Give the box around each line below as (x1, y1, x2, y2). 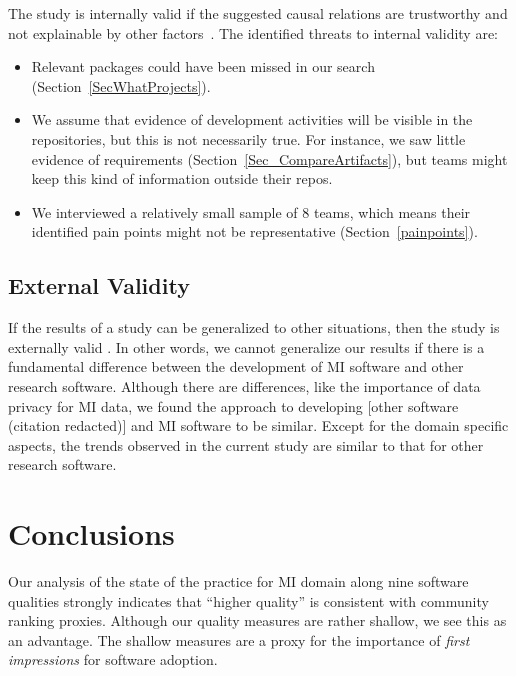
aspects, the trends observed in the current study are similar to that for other (8, 434, 484, 455)
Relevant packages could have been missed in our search (31, 56, 375, 77)
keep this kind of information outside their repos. (31, 168, 333, 189)
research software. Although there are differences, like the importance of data (8, 375, 481, 396)
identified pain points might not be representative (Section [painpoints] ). (31, 221, 478, 242)
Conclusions (8, 513, 175, 554)
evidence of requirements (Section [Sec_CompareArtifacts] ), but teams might (31, 148, 508, 169)
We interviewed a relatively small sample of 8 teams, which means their (31, 201, 471, 222)
